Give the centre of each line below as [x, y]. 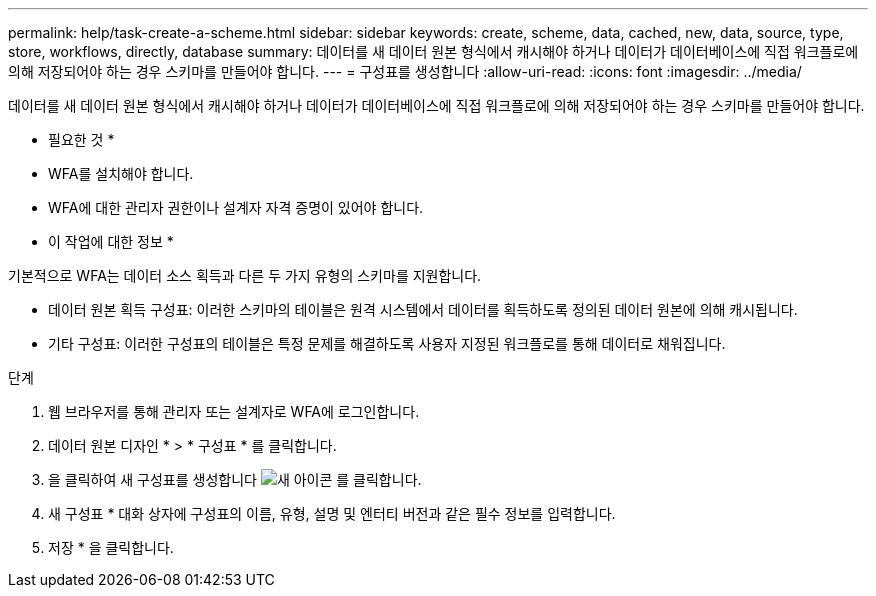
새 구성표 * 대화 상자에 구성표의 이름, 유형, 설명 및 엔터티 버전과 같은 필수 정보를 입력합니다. [332, 513]
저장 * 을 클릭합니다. [111, 547]
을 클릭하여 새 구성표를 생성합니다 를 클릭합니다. [235, 479]
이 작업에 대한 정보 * [111, 241]
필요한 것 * [81, 139]
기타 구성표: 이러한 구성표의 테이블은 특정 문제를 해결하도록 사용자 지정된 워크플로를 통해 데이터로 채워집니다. [387, 343]
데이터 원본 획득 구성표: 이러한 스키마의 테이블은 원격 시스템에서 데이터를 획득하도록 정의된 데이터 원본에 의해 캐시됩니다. [423, 309]
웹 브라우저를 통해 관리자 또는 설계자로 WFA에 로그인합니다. [234, 411]
